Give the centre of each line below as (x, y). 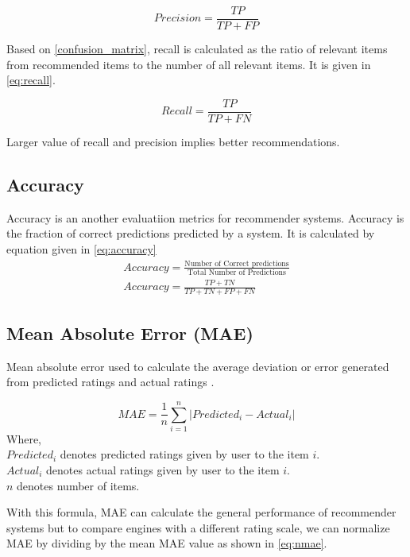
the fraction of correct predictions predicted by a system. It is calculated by (191, 233)
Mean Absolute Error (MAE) (130, 333)
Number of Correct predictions (237, 263)
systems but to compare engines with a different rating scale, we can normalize (198, 527)
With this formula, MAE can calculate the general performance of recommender (201, 512)
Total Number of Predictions (237, 273)
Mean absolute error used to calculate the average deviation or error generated (198, 366)
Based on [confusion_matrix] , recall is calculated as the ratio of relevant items (197, 49)
